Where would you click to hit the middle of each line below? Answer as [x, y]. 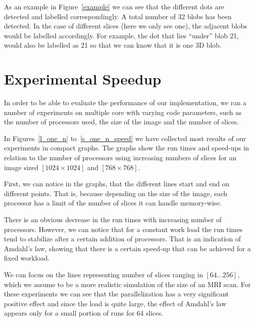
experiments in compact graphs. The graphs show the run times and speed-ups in [127, 148]
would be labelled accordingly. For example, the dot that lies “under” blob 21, [121, 35]
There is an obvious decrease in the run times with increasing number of [113, 219]
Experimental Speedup [83, 79]
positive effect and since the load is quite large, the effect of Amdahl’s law [115, 303]
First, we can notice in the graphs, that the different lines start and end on [117, 184]
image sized [21, 167]
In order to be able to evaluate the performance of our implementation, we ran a [125, 102]
